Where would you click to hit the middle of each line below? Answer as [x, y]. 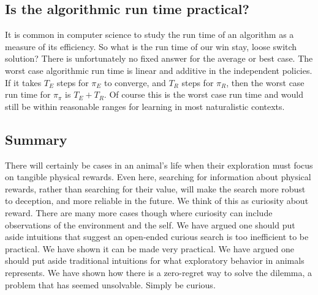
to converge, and [135, 82]
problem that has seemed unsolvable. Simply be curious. [110, 284]
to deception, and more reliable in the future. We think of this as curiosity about [157, 201]
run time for [28, 94]
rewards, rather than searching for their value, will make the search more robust [155, 188]
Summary [36, 139]
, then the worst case [265, 82]
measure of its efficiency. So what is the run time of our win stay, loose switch [151, 46]
